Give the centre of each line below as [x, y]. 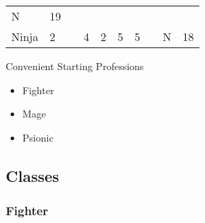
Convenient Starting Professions [75, 66]
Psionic [38, 137]
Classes [33, 175]
